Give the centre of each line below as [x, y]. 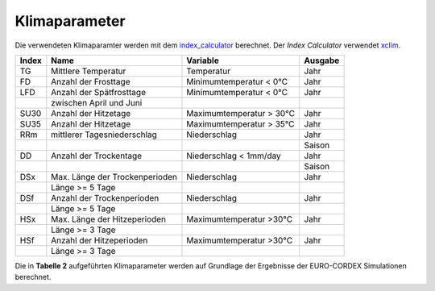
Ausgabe [321, 60]
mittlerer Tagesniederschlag [104, 135]
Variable [203, 60]
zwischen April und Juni [97, 102]
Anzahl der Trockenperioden [105, 197]
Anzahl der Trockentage [97, 156]
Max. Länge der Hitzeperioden [109, 219]
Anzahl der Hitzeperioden [99, 240]
